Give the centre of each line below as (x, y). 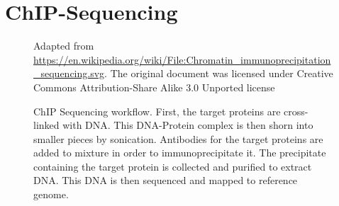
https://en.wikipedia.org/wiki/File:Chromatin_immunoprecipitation (182, 59)
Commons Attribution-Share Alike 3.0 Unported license (154, 87)
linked (46, 125)
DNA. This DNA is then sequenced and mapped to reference (166, 180)
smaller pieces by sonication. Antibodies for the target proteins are (178, 138)
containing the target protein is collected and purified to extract (173, 166)
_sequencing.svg (69, 73)
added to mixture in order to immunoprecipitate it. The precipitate (180, 153)
